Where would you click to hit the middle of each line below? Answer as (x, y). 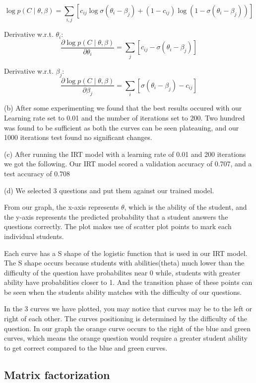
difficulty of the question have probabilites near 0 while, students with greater (122, 272)
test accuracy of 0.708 (37, 173)
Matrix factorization (57, 374)
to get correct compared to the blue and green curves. (86, 347)
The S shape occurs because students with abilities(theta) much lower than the (124, 263)
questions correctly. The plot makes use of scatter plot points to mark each (118, 226)
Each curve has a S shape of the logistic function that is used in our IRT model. (126, 253)
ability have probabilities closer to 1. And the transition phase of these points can (128, 282)
